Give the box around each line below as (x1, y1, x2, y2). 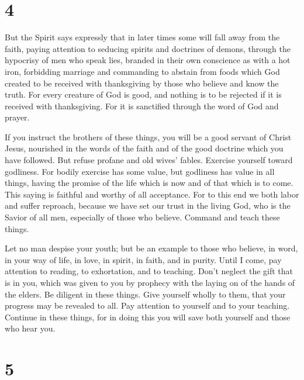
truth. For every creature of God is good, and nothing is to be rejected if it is (5, 88, 282, 101)
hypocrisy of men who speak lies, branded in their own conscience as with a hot (5, 54, 291, 66)
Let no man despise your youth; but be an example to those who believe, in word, (5, 242, 298, 254)
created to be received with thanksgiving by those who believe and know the (5, 77, 279, 89)
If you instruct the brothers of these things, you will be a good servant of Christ (5, 130, 292, 143)
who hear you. (5, 322, 56, 334)
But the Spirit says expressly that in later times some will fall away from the (5, 31, 280, 43)
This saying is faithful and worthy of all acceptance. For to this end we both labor (5, 188, 299, 200)
